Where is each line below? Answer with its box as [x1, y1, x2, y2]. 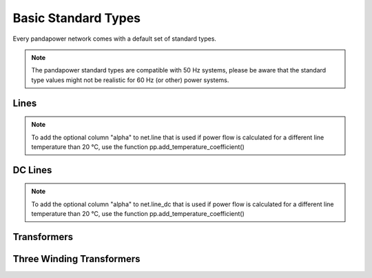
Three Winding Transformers [12, 252, 141, 265]
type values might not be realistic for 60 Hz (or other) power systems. [31, 76, 229, 84]
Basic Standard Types [12, 10, 141, 26]
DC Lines [12, 164, 52, 176]
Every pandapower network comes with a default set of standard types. [12, 34, 217, 43]
